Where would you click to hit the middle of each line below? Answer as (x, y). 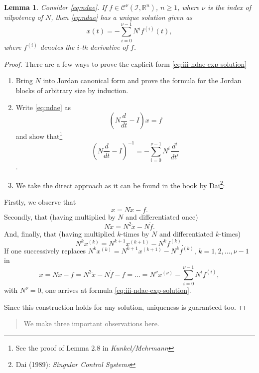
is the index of (229, 7)
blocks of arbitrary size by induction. (72, 90)
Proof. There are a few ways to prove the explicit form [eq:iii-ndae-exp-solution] (126, 63)
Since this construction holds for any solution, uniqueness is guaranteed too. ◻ (125, 307)
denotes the (57, 47)
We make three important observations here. (91, 323)
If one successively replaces (45, 250)
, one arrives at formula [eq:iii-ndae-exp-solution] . (116, 290)
